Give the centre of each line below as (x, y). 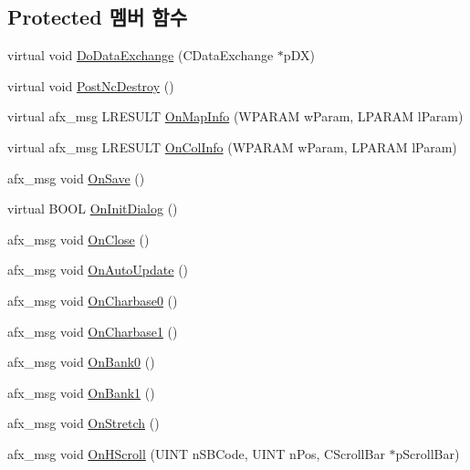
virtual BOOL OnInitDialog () (93, 209)
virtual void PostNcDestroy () (91, 85)
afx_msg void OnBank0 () (81, 362)
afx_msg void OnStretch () (84, 423)
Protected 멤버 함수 (97, 17)
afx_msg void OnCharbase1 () (93, 331)
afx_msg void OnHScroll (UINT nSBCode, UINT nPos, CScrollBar (196, 453)
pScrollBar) (428, 453)
